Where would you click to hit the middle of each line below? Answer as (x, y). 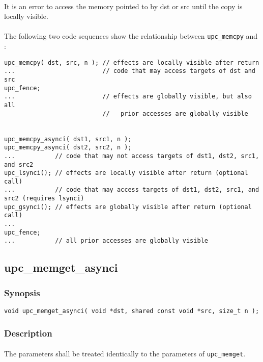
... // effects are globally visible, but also (128, 97)
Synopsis (22, 292)
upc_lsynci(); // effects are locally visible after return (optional (126, 173)
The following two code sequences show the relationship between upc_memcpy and (131, 36)
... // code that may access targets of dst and (130, 71)
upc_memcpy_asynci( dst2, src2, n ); (68, 148)
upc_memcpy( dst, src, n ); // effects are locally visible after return (132, 62)
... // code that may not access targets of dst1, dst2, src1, (132, 156)
